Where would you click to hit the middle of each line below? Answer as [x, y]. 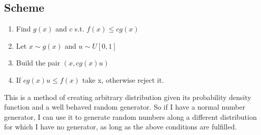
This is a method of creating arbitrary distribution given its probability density [128, 97]
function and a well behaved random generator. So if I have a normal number [125, 107]
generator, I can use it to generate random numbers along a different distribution [130, 116]
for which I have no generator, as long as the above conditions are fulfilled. [121, 127]
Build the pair [38, 63]
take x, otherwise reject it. [123, 79]
